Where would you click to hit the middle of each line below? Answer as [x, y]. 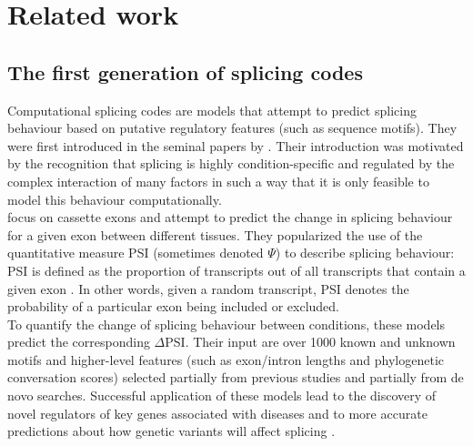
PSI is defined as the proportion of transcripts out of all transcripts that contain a [236, 270]
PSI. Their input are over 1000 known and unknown [310, 342]
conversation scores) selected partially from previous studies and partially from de [236, 377]
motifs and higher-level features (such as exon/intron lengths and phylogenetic [226, 359]
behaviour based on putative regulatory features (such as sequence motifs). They [232, 128]
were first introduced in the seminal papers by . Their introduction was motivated [236, 145]
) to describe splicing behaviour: [365, 253]
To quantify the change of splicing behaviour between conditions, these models [226, 324]
